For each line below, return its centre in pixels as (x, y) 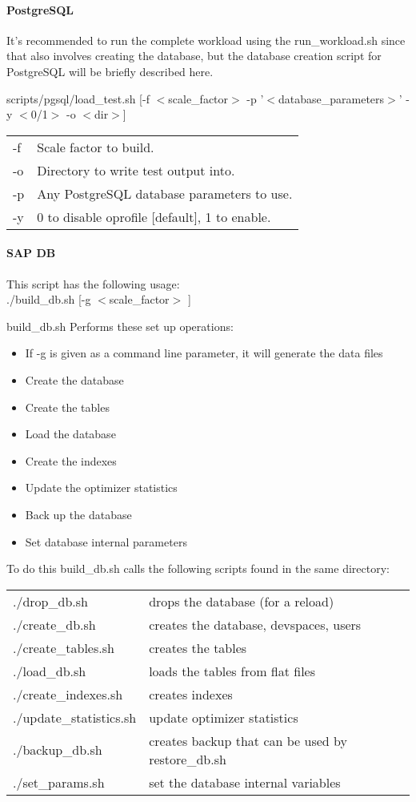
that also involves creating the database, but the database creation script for (194, 56)
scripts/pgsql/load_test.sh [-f (78, 98)
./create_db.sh (54, 624)
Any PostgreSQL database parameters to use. (165, 193)
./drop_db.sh (50, 601)
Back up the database (78, 514)
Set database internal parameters (106, 541)
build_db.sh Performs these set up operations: (120, 326)
